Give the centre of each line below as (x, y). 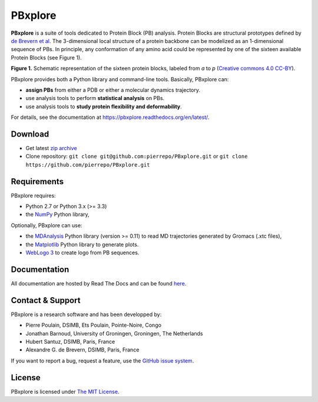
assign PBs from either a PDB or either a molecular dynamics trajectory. (113, 90)
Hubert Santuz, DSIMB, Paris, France (70, 341)
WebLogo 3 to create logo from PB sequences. (82, 253)
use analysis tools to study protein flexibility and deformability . (104, 107)
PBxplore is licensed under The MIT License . (65, 391)
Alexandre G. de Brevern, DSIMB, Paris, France (82, 350)
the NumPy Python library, (57, 214)
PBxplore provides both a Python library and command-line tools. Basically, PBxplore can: (120, 79)
